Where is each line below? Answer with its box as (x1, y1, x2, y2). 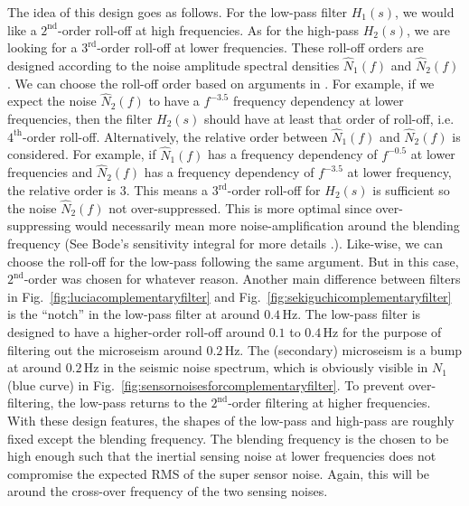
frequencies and (7, 163, 93, 182)
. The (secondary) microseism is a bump (239, 340, 463, 359)
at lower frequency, (347, 163, 452, 182)
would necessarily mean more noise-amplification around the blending (74, 216, 460, 235)
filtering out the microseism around (7, 340, 202, 359)
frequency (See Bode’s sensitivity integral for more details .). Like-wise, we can (7, 234, 443, 253)
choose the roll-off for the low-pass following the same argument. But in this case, (7, 251, 459, 270)
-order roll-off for (227, 181, 321, 200)
